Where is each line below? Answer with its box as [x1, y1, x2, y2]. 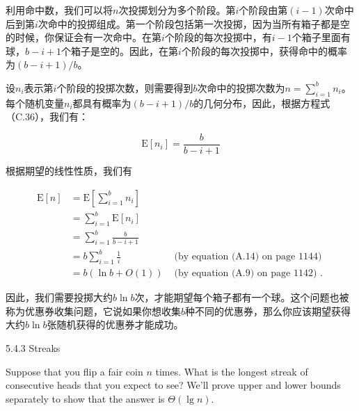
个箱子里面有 [292, 30, 351, 45]
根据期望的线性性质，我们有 [6, 163, 132, 178]
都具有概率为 [72, 95, 131, 110]
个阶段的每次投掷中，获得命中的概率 [181, 43, 347, 58]
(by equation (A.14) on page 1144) [174, 252, 322, 262]
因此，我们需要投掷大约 [6, 290, 113, 305]
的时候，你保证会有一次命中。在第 [6, 30, 161, 45]
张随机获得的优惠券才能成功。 [47, 317, 184, 332]
